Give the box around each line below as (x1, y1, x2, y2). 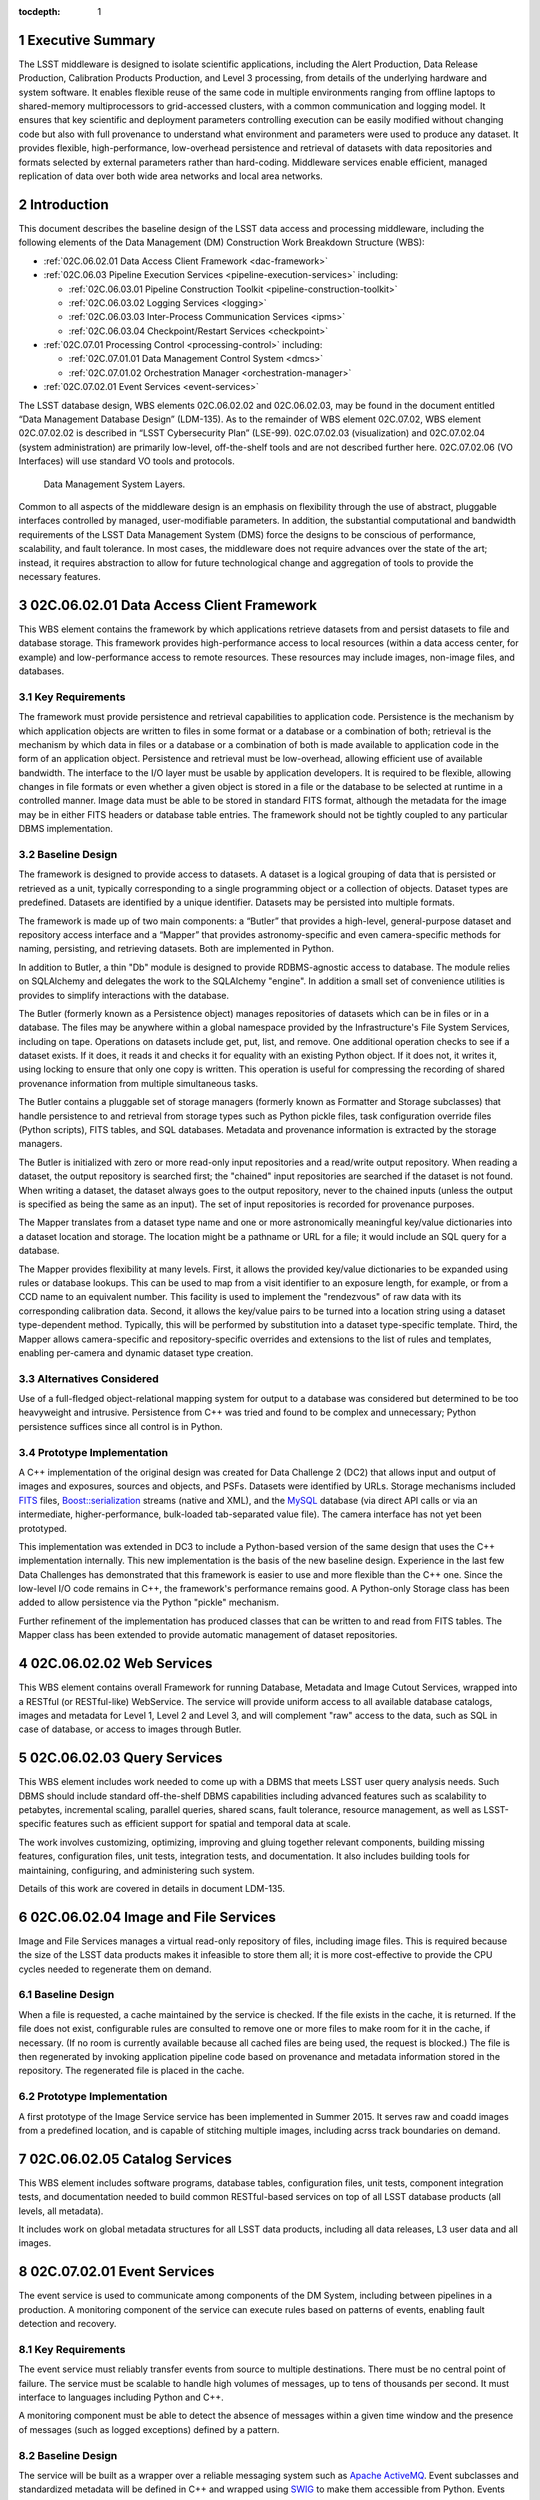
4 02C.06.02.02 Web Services (18, 1655, 213, 1672)
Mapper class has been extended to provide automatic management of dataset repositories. (18, 1629, 398, 1641)
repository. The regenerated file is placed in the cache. (18, 2065, 245, 2077)
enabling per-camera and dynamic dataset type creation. (18, 1346, 254, 1359)
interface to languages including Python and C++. (18, 2391, 224, 2403)
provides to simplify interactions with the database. (18, 989, 230, 1001)
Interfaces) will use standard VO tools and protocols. (18, 455, 235, 467)
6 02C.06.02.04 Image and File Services (18, 1908, 277, 1925)
